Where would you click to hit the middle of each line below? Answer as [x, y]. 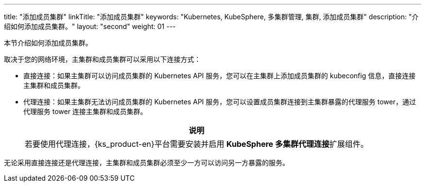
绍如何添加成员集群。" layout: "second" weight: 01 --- [90, 26]
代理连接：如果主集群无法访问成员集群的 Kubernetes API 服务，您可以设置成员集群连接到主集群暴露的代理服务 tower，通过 [220, 102]
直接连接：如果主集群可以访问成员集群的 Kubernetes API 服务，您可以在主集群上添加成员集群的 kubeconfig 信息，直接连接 [220, 76]
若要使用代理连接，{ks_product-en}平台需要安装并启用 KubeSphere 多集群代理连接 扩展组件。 [196, 144]
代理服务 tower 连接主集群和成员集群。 [85, 111]
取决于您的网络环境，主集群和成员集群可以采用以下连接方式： [102, 59]
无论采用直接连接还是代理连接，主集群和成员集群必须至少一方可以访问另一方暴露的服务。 [147, 163]
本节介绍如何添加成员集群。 [48, 43]
